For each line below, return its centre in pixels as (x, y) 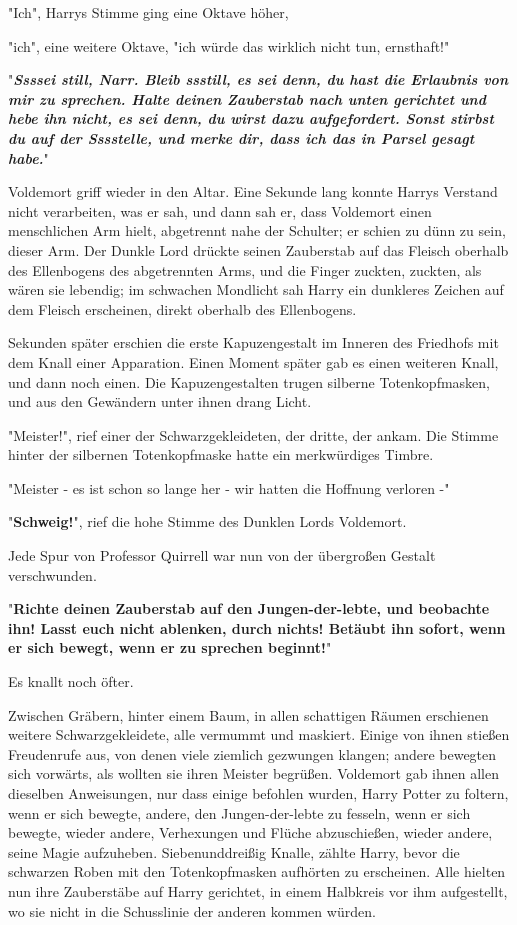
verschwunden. (52, 574)
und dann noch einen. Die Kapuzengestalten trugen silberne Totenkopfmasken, (249, 381)
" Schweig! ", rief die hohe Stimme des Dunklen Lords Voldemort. (207, 521)
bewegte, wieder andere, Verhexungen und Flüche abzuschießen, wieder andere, (250, 832)
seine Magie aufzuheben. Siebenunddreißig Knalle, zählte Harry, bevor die (234, 851)
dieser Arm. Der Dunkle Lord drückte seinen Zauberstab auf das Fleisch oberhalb (258, 249)
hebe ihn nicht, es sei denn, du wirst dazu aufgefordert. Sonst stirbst (251, 118)
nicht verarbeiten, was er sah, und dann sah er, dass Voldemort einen (220, 210)
